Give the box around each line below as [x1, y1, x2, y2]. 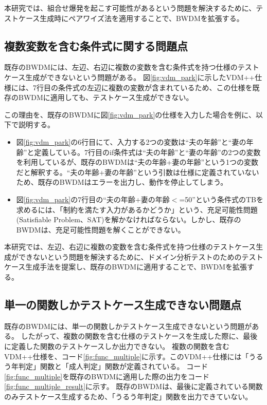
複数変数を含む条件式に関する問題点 [4, 37, 188, 53]
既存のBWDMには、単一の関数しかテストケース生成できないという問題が [4, 320, 252, 331]
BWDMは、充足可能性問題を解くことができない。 [16, 224, 185, 235]
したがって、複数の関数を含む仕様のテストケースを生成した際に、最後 [21, 331, 258, 341]
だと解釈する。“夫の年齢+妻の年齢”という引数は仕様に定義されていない [16, 166, 259, 177]
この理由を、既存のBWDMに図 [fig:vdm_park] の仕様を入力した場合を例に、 [4, 109, 256, 120]
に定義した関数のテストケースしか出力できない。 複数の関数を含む [4, 341, 229, 352]
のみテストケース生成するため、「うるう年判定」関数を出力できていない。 [4, 391, 253, 402]
